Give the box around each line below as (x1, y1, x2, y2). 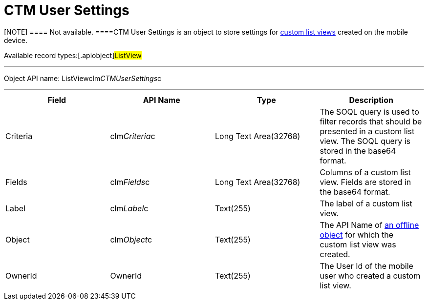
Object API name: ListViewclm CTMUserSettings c (4, 74, 162, 82)
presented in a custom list (320, 126, 415, 136)
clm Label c (110, 203, 149, 213)
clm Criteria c (110, 131, 155, 141)
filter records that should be (320, 116, 422, 126)
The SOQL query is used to (320, 106, 419, 117)
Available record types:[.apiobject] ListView (4, 51, 142, 60)
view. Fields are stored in (320, 177, 411, 187)
